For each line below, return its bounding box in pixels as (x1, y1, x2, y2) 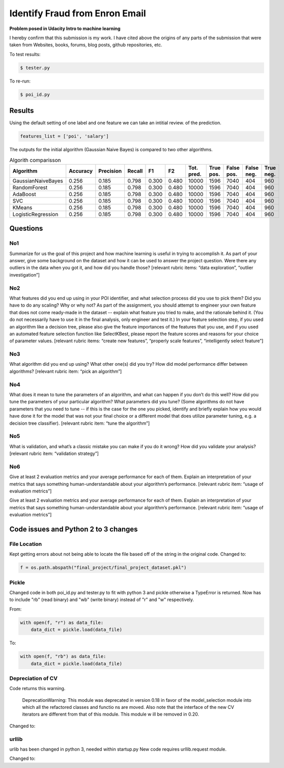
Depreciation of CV (9, 675, 58, 682)
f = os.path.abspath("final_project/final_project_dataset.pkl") (20, 565, 187, 570)
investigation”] (9, 271, 40, 278)
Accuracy (69, 167, 93, 174)
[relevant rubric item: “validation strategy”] (9, 451, 99, 457)
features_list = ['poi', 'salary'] (20, 133, 109, 140)
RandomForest (12, 184, 48, 191)
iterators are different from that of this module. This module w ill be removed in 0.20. (22, 711, 200, 718)
